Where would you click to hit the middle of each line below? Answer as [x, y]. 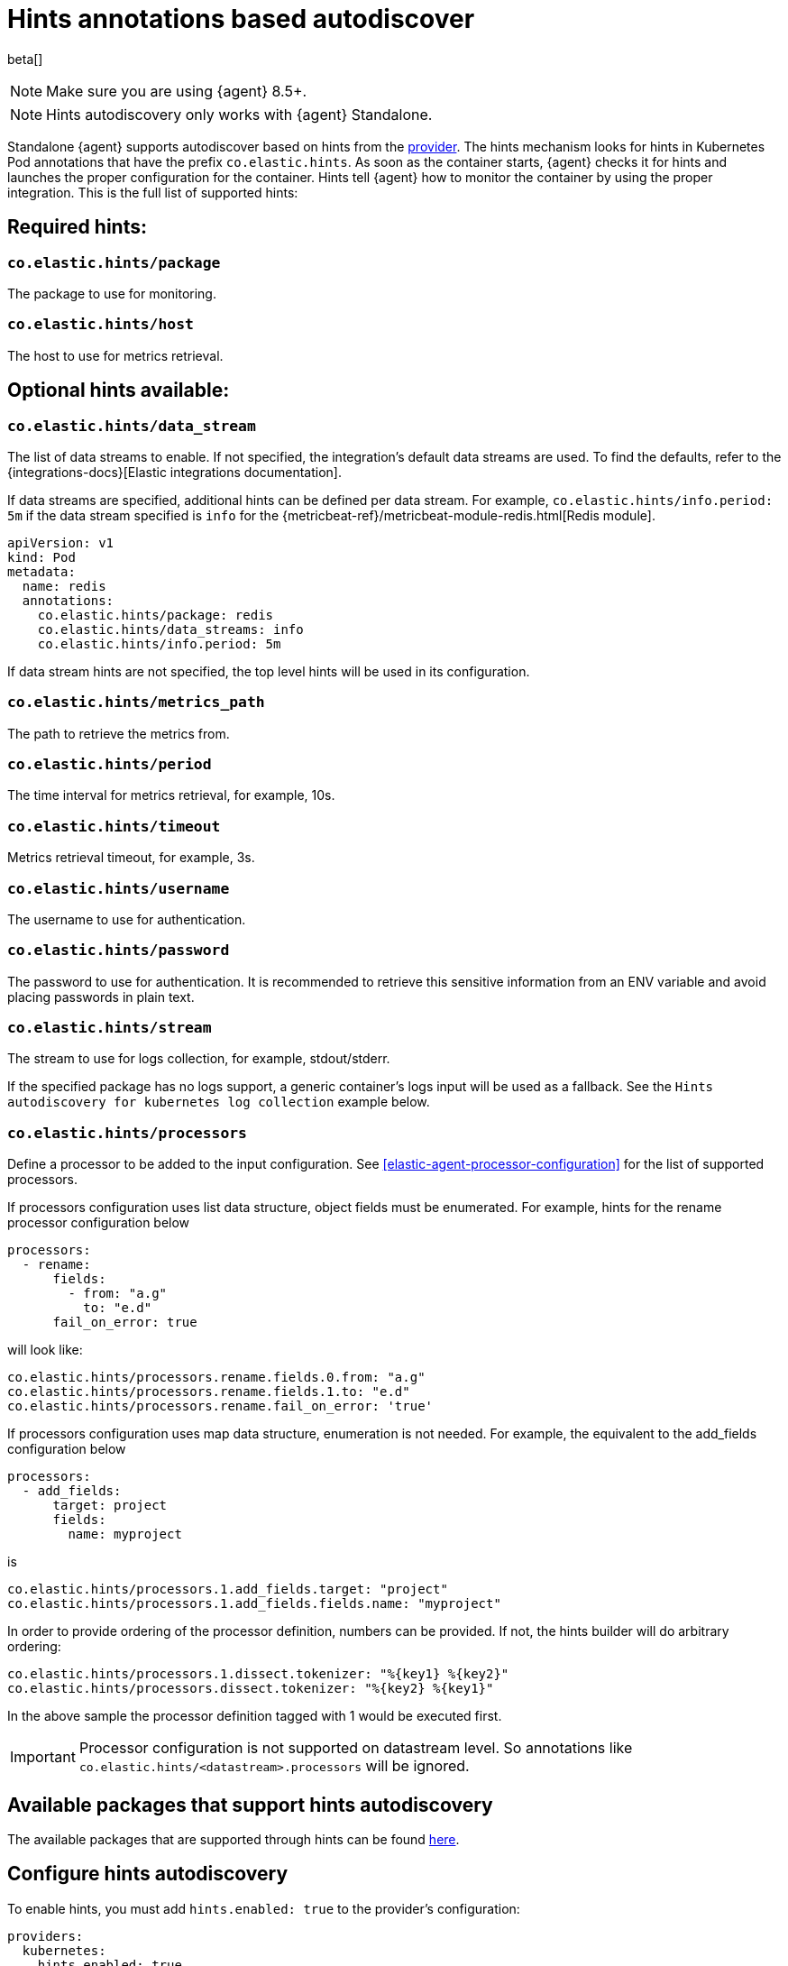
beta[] [25, 59]
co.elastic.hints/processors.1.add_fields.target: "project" [228, 1589]
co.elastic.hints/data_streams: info [170, 629]
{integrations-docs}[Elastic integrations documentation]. [174, 472]
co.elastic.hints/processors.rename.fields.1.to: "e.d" [209, 1392]
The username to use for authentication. [127, 919]
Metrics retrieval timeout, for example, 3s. [131, 858]
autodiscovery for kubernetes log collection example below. [219, 1102]
